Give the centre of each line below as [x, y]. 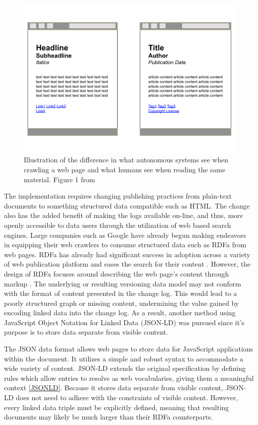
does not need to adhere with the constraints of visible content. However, [127, 397]
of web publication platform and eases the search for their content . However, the [127, 264]
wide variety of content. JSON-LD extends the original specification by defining [125, 368]
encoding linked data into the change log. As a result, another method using [120, 313]
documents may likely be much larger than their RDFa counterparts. [108, 417]
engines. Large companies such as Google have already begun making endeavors [125, 235]
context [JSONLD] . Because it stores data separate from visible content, [114, 388]
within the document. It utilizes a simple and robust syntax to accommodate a [124, 358]
